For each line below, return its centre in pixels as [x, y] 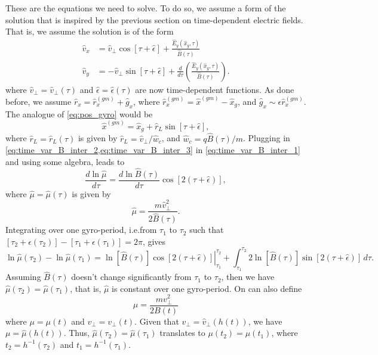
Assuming [23, 277]
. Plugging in [267, 138]
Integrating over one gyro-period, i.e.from [81, 230]
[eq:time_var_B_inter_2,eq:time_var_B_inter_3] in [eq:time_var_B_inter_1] [153, 150]
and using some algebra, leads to [65, 161]
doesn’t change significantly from [131, 277]
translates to [182, 333]
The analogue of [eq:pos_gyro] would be [79, 113]
